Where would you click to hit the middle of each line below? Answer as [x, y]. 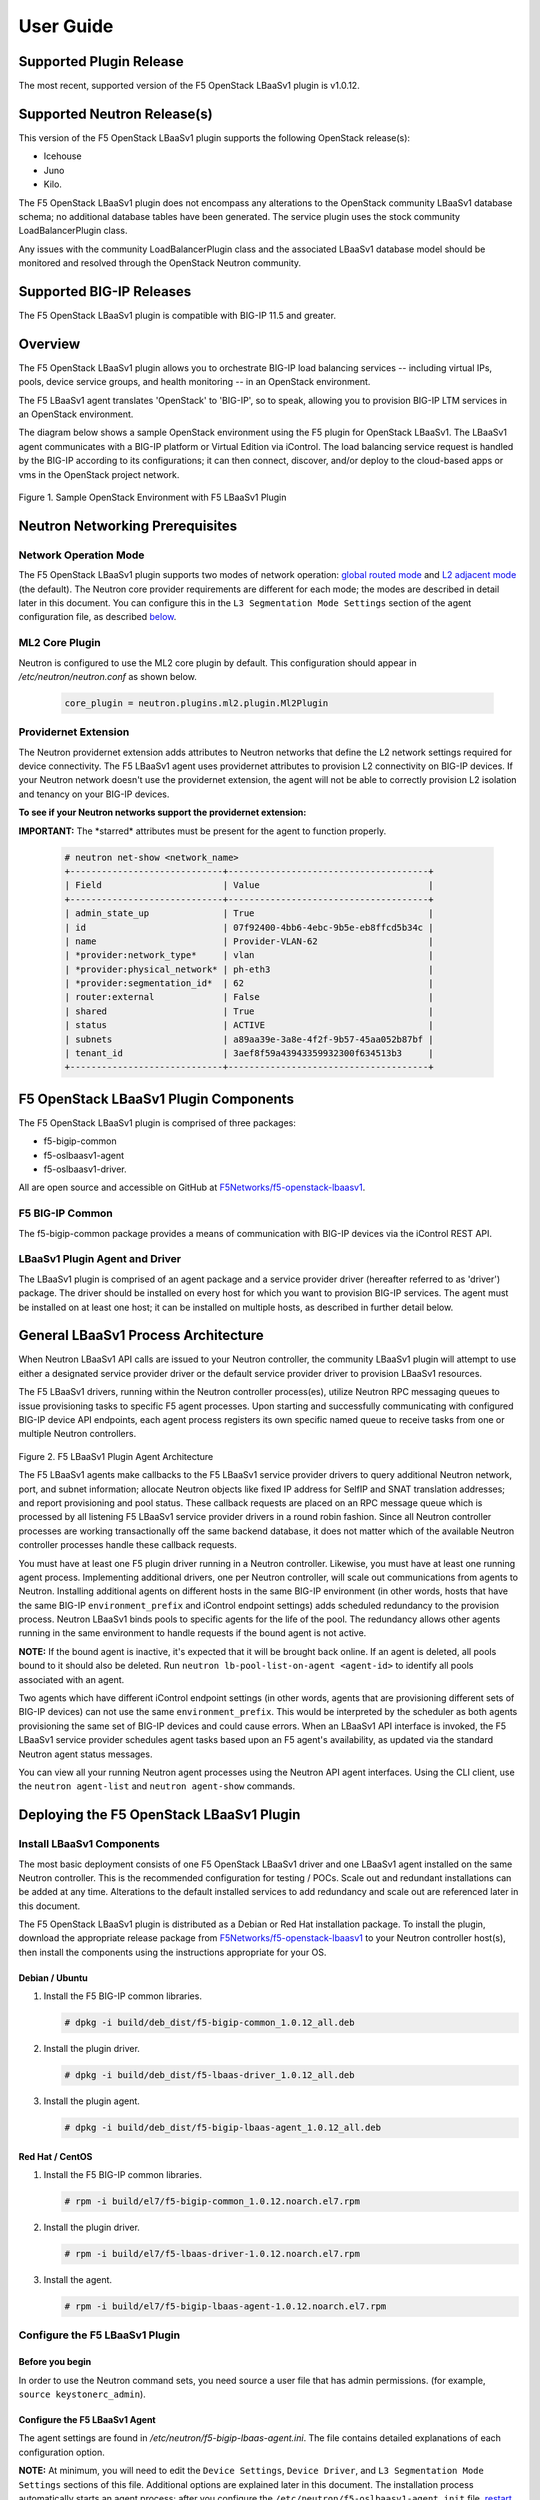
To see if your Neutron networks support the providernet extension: [162, 812]
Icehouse [62, 156]
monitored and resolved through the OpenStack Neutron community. [160, 263]
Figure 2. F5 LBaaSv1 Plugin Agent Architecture [116, 1456]
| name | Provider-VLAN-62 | [249, 941]
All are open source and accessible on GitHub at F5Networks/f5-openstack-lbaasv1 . [192, 1187]
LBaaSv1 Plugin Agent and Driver [100, 1259]
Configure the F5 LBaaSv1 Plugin [99, 2335]
